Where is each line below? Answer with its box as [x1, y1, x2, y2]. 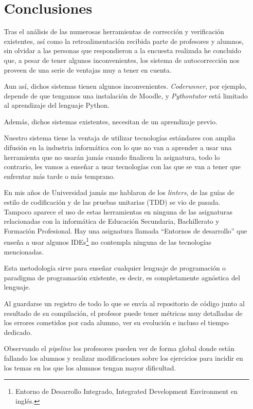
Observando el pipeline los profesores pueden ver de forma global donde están [4, 343, 235, 353]
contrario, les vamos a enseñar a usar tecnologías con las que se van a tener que [4, 161, 241, 172]
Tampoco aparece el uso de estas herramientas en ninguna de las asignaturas [4, 206, 233, 216]
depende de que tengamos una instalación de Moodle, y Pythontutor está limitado [4, 90, 248, 100]
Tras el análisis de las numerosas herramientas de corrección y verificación [4, 26, 224, 37]
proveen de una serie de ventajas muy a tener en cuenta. [4, 64, 172, 75]
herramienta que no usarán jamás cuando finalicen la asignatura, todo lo [4, 152, 220, 162]
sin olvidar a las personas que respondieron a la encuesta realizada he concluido [4, 45, 241, 56]
